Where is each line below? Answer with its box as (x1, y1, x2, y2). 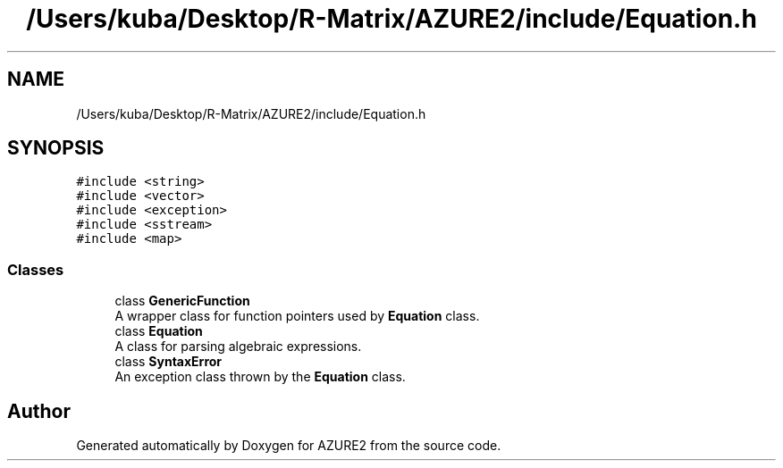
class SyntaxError (114, 354, 223, 370)
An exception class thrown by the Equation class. (114, 369, 406, 385)
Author (7, 399, 71, 422)
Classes (7, 260, 64, 279)
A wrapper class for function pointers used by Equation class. (114, 308, 480, 324)
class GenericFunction (114, 293, 250, 309)
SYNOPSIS (7, 137, 105, 160)
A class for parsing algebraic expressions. (114, 338, 362, 355)
